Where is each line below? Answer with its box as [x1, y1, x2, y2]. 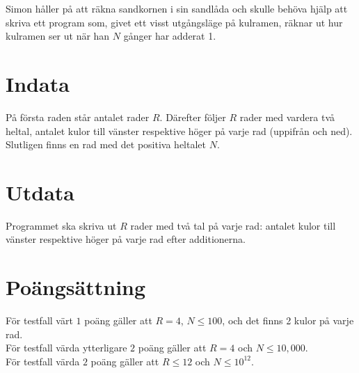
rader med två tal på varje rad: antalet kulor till [130, 218, 336, 232]
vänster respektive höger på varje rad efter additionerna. [6, 232, 246, 246]
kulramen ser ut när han [6, 29, 110, 43]
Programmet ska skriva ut [6, 218, 117, 232]
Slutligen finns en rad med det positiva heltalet [6, 137, 206, 152]
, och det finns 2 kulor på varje [222, 313, 354, 328]
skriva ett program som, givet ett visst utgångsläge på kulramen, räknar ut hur [6, 15, 343, 29]
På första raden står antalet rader [6, 109, 150, 124]
